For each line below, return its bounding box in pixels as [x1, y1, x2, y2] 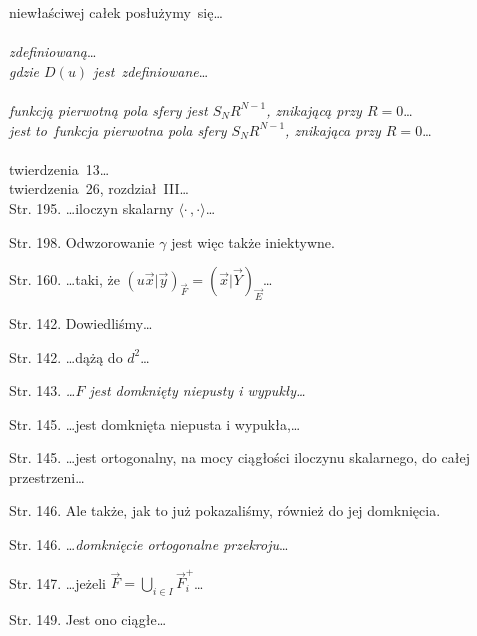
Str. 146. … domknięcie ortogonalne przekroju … [9, 534, 289, 555]
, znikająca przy [285, 119, 381, 140]
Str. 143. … [9, 380, 76, 401]
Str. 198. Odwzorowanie [9, 231, 155, 252]
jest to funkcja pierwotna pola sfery [9, 119, 227, 140]
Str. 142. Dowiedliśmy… [9, 312, 153, 333]
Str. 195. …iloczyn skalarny [9, 197, 174, 218]
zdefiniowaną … [9, 41, 97, 62]
